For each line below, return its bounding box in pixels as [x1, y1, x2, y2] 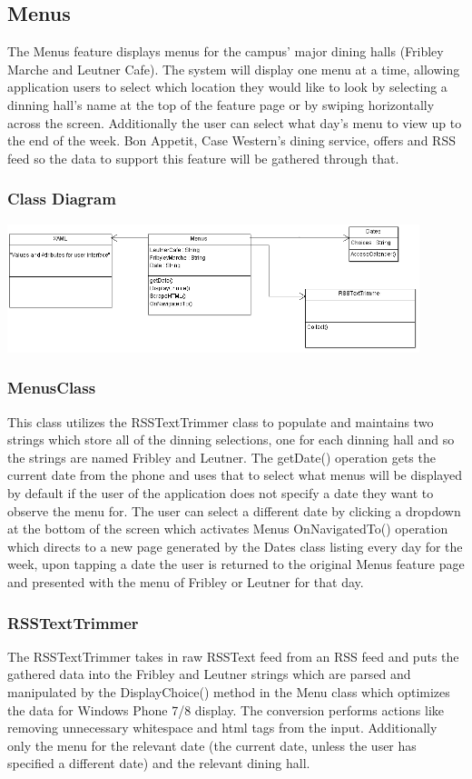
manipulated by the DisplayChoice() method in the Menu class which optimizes [7, 683, 450, 702]
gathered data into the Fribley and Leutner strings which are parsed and [7, 664, 411, 684]
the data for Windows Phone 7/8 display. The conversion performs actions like [7, 700, 445, 719]
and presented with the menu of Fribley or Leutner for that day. [7, 573, 364, 592]
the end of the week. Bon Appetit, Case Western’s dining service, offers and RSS [7, 131, 456, 150]
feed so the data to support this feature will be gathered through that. [7, 148, 399, 167]
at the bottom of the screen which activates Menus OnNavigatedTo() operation [7, 519, 448, 538]
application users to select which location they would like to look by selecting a [7, 77, 447, 96]
